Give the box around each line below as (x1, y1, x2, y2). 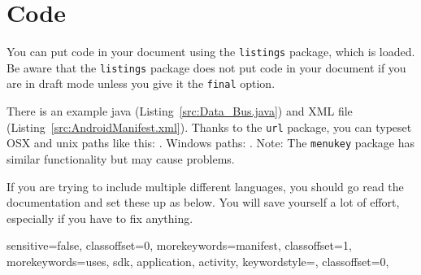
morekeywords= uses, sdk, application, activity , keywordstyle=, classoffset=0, (7, 252, 389, 269)
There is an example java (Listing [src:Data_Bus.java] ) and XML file (7, 103, 353, 120)
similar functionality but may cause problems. (7, 151, 235, 167)
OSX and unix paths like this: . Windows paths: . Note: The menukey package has (7, 134, 415, 151)
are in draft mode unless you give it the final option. (7, 75, 276, 92)
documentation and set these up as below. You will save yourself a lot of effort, (7, 194, 400, 211)
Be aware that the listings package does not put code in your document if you (7, 59, 406, 76)
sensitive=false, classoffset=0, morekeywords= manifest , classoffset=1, (7, 237, 352, 254)
